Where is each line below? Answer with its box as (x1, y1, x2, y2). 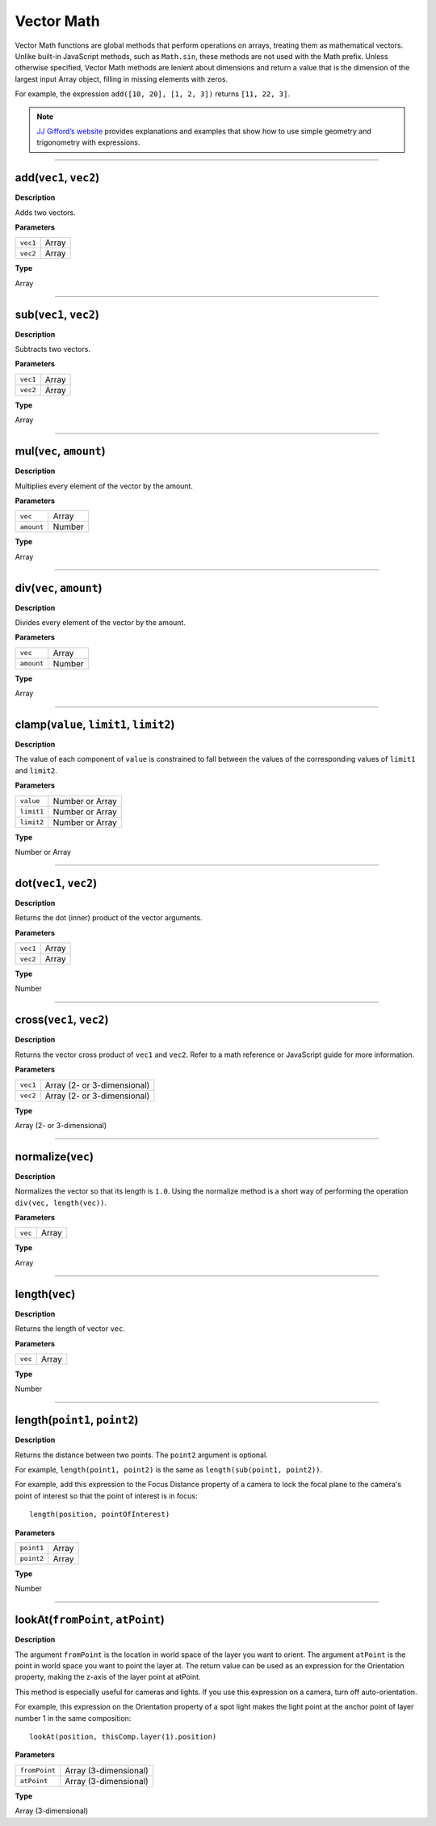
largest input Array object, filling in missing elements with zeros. (15, 74, 228, 84)
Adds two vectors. (15, 207, 76, 218)
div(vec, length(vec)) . (15, 1198, 107, 1207)
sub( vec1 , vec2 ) (15, 307, 100, 321)
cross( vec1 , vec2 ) (15, 1013, 109, 1027)
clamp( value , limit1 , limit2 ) (15, 717, 175, 731)
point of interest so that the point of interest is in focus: (15, 1490, 198, 1500)
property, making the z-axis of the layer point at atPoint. (15, 1672, 201, 1682)
